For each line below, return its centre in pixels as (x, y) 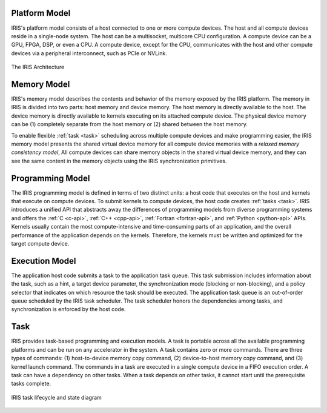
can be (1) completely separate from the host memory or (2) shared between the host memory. (130, 124)
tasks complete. (31, 384)
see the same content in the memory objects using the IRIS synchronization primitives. (119, 161)
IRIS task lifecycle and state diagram (57, 397)
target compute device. (40, 243)
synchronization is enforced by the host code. (68, 309)
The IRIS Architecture (38, 67)
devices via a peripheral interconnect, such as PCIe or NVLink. (89, 53)
